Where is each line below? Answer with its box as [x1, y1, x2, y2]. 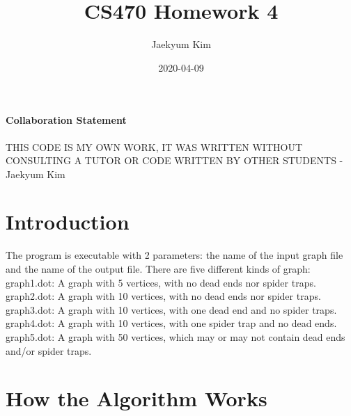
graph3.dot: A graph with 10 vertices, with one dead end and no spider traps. [6, 302, 337, 317]
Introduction [6, 207, 130, 236]
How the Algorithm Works [6, 384, 267, 413]
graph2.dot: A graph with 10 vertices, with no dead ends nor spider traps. [6, 289, 321, 303]
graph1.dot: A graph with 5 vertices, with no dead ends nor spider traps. [6, 275, 316, 289]
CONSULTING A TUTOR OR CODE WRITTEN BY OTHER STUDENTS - [6, 153, 343, 168]
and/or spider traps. [6, 343, 92, 358]
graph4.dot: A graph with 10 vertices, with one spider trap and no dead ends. [6, 316, 337, 330]
